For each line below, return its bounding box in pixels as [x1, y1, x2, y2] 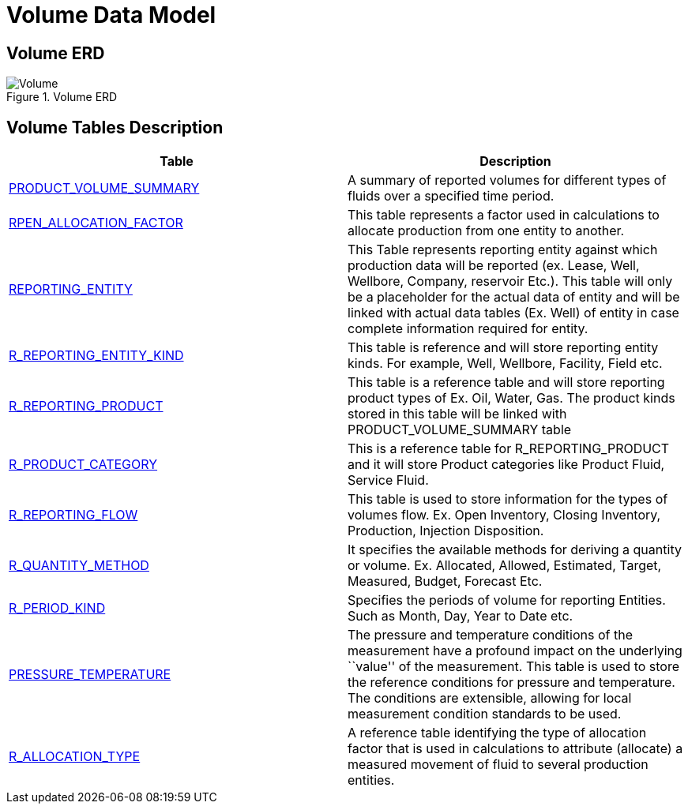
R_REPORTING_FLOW [9, 507, 138, 523]
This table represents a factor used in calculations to [348, 207, 660, 223]
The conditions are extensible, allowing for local [348, 690, 632, 707]
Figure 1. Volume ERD [6, 90, 118, 104]
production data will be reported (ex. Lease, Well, [348, 257, 640, 274]
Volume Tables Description [6, 117, 224, 137]
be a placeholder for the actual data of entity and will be [348, 289, 680, 306]
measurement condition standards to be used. [348, 706, 622, 722]
